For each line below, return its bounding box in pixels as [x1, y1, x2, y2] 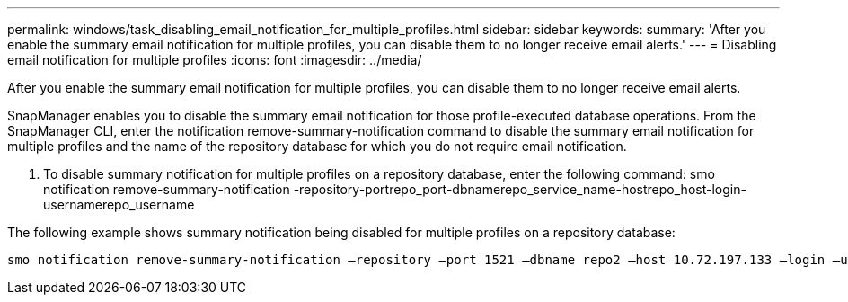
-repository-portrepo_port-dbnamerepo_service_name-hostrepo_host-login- [293, 182, 746, 197]
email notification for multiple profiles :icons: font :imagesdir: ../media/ [7, 52, 422, 67]
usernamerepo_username [43, 197, 195, 212]
